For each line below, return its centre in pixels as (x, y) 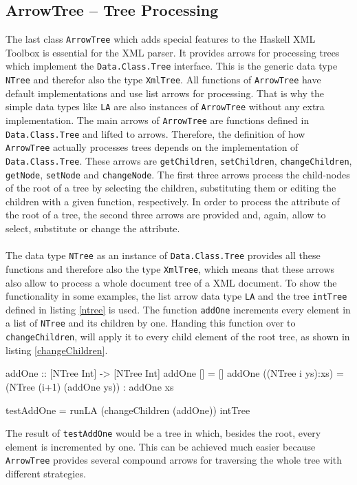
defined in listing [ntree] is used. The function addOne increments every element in (178, 309)
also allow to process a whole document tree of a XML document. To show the (171, 282)
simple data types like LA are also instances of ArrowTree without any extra (165, 106)
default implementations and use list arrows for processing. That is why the (165, 93)
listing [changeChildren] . (57, 350)
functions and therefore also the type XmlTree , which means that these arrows (170, 268)
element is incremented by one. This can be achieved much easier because (161, 446)
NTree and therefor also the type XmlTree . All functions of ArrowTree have (163, 80)
